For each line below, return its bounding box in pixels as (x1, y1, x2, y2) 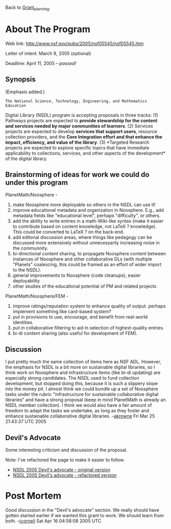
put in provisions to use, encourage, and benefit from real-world (12, 314, 148, 320)
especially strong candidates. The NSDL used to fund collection (5, 375, 139, 381)
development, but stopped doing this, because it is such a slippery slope (5, 381, 158, 387)
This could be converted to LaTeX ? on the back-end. (12, 229, 125, 235)
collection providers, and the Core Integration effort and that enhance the (5, 134, 162, 140)
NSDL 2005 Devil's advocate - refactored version (12, 472, 117, 478)
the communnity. (12, 245, 48, 251)
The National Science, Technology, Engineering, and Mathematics (5, 98, 147, 104)
